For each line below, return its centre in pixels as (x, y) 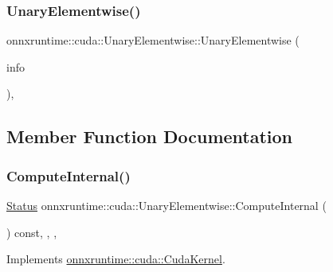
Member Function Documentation (150, 136)
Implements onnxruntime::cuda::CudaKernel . (116, 259)
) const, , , (32, 232)
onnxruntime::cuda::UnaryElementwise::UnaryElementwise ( (153, 40)
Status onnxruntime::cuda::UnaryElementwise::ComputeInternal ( (166, 205)
